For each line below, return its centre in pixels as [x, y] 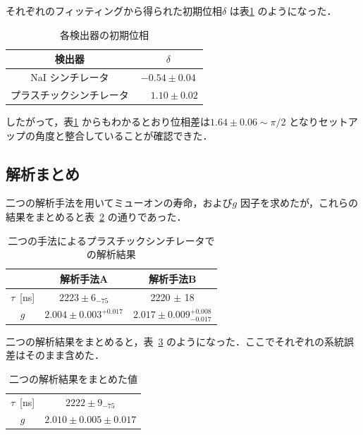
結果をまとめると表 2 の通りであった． [96, 216]
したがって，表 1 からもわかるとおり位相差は [108, 121]
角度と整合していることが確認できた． [124, 135]
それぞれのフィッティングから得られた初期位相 [114, 11]
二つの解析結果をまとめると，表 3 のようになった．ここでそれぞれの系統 [175, 341]
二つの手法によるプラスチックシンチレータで [111, 240]
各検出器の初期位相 [104, 34]
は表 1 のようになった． [283, 11]
